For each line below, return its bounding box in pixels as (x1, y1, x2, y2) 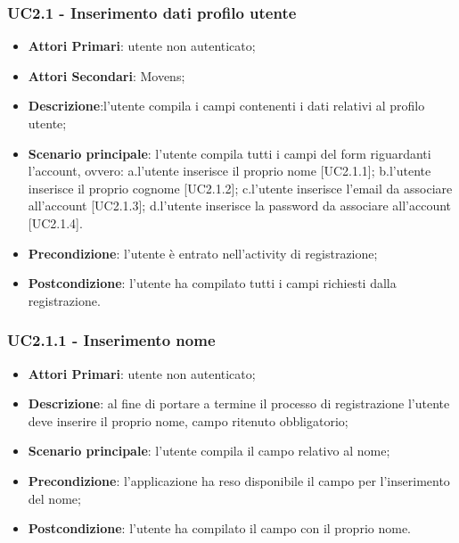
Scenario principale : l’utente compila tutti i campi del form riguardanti (28, 144, 431, 162)
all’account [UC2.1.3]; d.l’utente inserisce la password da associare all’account (28, 196, 452, 215)
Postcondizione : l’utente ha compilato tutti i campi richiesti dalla (28, 274, 397, 292)
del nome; (28, 489, 81, 507)
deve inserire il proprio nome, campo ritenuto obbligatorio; (28, 411, 348, 430)
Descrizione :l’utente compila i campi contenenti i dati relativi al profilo (28, 96, 425, 115)
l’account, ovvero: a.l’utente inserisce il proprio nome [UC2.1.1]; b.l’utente (28, 161, 431, 180)
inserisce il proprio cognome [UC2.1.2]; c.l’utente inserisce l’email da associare (28, 178, 453, 197)
